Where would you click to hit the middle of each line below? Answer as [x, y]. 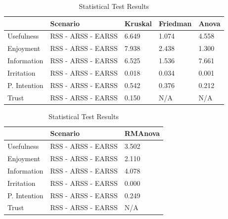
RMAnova [142, 133]
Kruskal [138, 23]
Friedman [175, 23]
